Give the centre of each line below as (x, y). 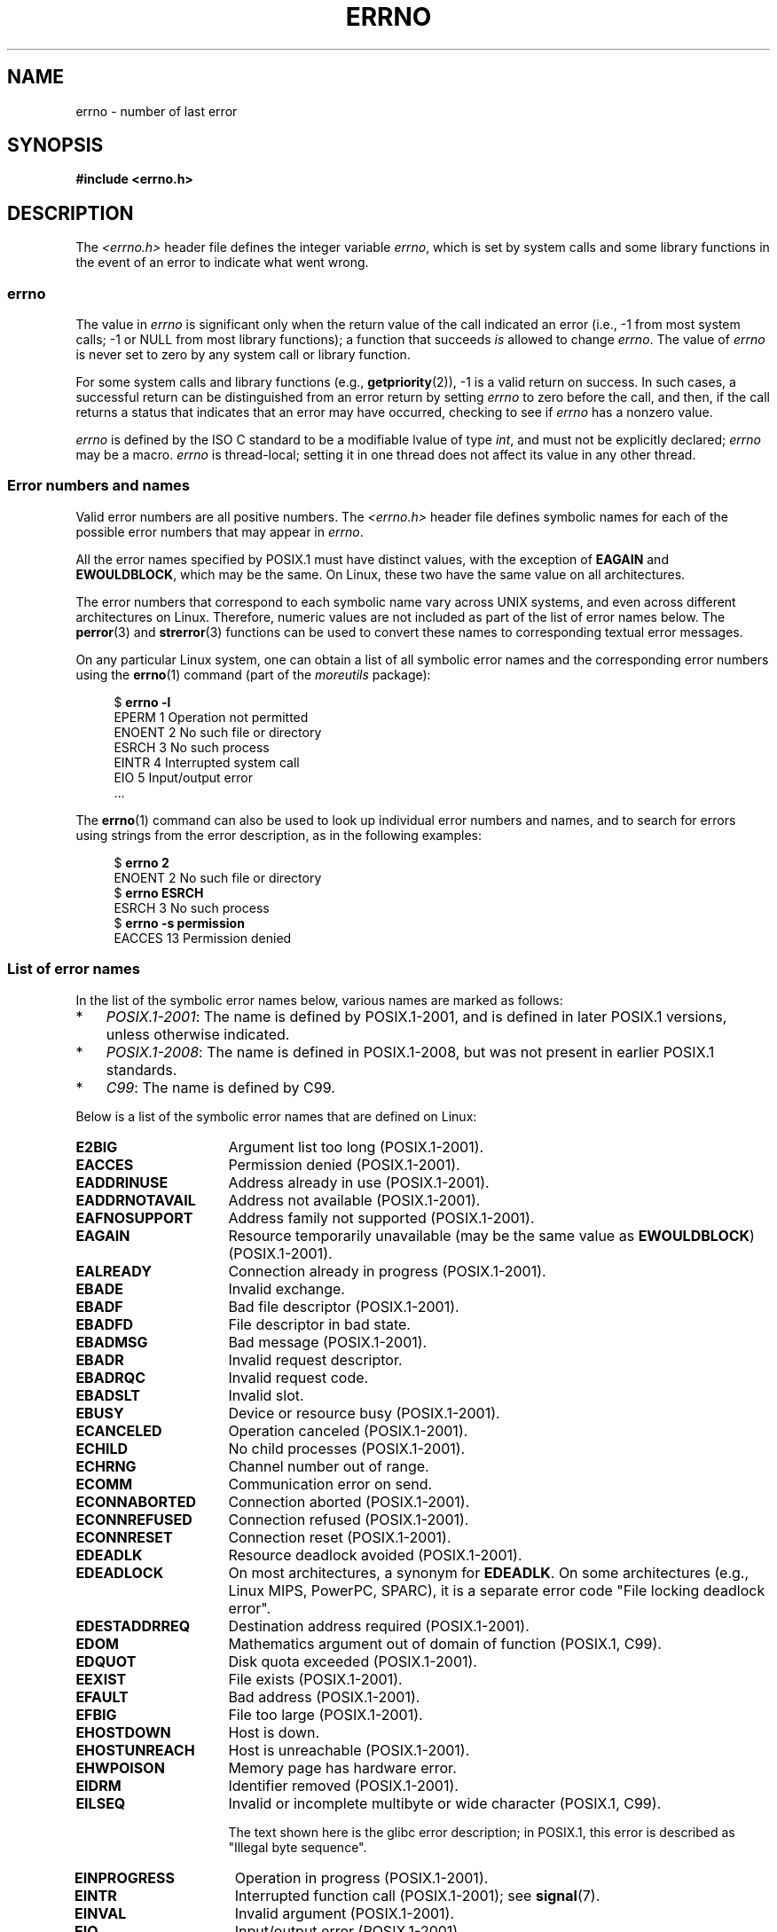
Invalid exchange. (286, 1288)
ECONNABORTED (136, 1501)
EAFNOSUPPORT (134, 1217)
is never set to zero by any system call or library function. (243, 355)
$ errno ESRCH (159, 892)
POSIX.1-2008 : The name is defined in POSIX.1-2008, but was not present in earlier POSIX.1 (410, 1052)
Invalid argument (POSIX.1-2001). (345, 1913)
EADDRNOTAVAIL (136, 1200)
